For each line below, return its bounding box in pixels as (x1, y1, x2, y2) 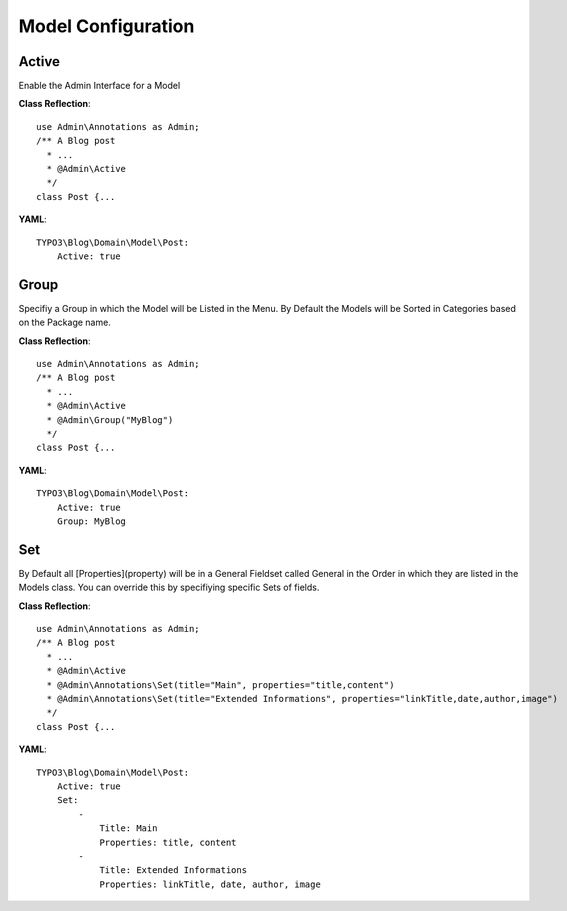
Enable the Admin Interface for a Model (18, 80, 181, 92)
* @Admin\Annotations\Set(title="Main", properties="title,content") (46, 679, 395, 690)
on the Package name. (18, 316, 112, 329)
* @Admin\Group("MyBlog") (46, 414, 174, 425)
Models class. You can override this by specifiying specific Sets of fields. (18, 581, 320, 594)
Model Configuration (18, 15, 195, 37)
